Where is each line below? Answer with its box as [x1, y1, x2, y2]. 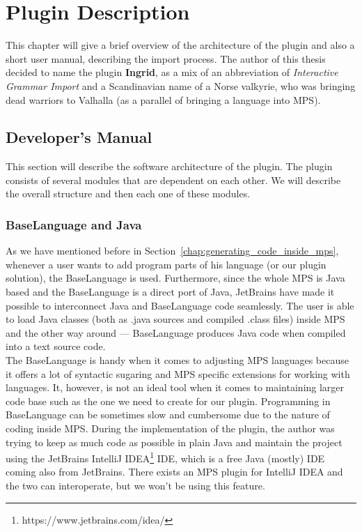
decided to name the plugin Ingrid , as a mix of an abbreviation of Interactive [6, 65, 338, 79]
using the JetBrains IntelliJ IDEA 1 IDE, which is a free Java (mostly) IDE [6, 449, 325, 465]
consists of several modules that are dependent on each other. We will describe [6, 172, 341, 187]
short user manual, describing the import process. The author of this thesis [6, 51, 326, 66]
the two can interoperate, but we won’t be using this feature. [6, 478, 265, 493]
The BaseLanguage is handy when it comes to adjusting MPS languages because [6, 353, 349, 367]
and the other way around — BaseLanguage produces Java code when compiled [6, 325, 346, 340]
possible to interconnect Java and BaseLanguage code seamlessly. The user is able [6, 298, 354, 312]
